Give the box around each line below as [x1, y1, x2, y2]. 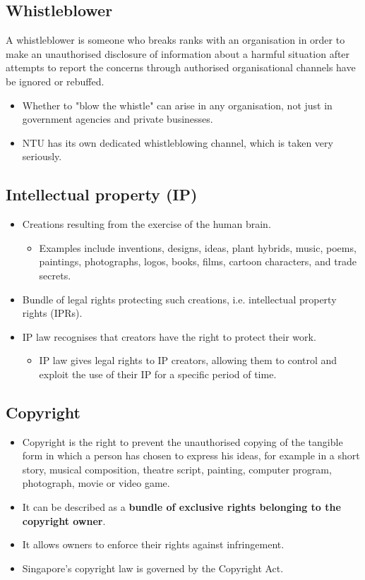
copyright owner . [22, 513, 106, 528]
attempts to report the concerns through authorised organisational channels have [6, 60, 356, 75]
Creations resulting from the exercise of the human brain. [22, 217, 271, 231]
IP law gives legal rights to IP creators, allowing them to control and [39, 353, 337, 368]
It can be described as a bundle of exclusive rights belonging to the [22, 500, 341, 514]
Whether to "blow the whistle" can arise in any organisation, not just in [22, 97, 333, 112]
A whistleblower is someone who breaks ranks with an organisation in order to [6, 32, 345, 47]
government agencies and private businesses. [22, 111, 213, 126]
